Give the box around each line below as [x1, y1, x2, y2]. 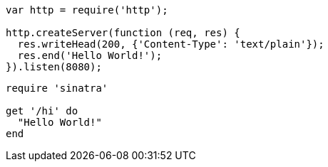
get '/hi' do [6, 105, 78, 117]
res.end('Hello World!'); [17, 50, 163, 61]
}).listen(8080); [6, 61, 102, 72]
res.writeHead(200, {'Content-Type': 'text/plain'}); [17, 38, 324, 50]
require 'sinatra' [6, 82, 108, 94]
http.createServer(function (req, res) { [6, 27, 240, 38]
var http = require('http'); [6, 4, 168, 16]
